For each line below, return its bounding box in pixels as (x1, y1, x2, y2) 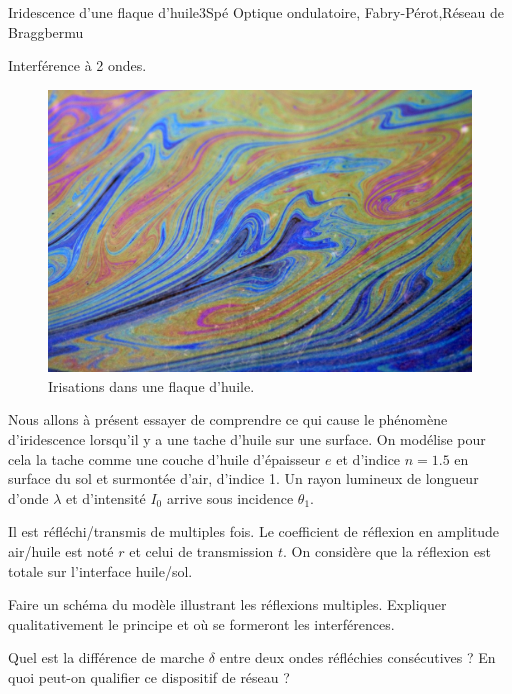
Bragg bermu (8, 21, 84, 42)
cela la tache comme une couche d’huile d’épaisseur (8, 448, 321, 469)
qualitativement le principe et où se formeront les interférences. (8, 613, 395, 634)
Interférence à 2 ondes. (8, 55, 147, 76)
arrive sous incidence (166, 487, 294, 508)
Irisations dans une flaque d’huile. (48, 375, 255, 396)
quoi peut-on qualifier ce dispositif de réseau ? (8, 666, 290, 687)
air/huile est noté (8, 540, 114, 561)
